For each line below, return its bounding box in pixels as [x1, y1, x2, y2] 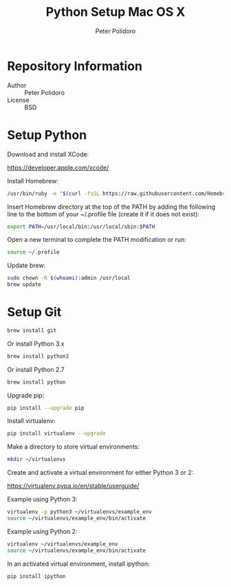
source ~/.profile [7, 249, 60, 256]
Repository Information [7, 58, 143, 74]
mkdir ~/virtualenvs [7, 456, 67, 463]
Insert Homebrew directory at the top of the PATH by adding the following [7, 203, 215, 211]
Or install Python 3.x [7, 339, 65, 348]
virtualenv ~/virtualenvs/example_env [7, 540, 118, 548]
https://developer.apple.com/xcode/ [7, 163, 109, 172]
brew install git [7, 327, 57, 334]
